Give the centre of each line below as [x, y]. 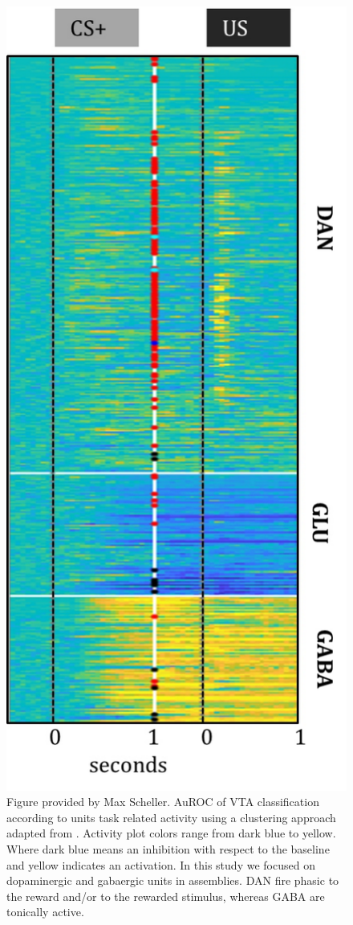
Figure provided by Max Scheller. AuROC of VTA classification [163, 802]
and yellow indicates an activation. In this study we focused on [161, 864]
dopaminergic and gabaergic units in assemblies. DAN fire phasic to [173, 880]
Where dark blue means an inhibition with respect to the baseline [168, 849]
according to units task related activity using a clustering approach [171, 817]
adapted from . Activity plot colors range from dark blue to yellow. [171, 833]
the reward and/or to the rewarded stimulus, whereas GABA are [166, 896]
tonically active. [45, 912]
